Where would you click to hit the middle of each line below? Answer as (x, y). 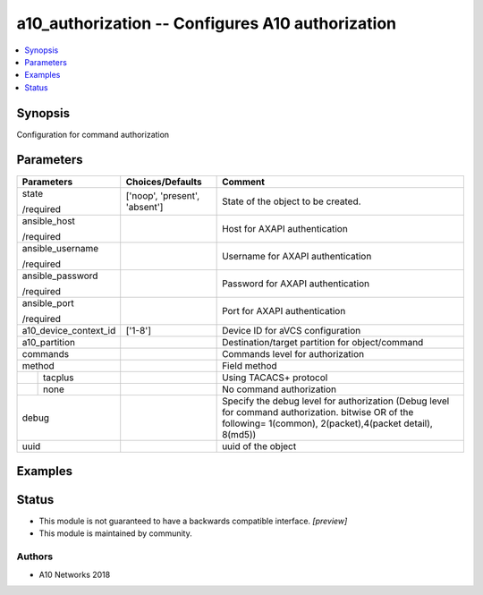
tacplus (58, 378)
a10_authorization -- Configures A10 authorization (207, 23)
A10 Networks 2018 (75, 574)
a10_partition (49, 342)
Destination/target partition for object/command (323, 342)
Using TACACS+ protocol (275, 378)
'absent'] (144, 207)
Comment (244, 182)
